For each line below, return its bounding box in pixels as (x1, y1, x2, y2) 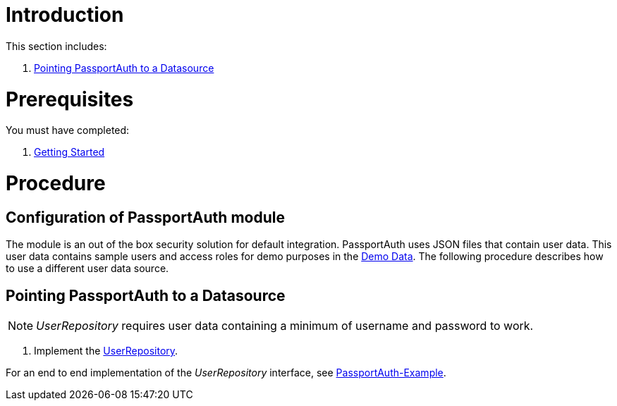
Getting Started (34, 146, 105, 159)
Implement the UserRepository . (34, 345, 178, 357)
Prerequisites (6, 87, 134, 111)
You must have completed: (6, 124, 130, 137)
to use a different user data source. (6, 262, 169, 275)
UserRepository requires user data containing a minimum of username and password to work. (36, 319, 534, 333)
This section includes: (6, 39, 107, 52)
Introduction (6, 3, 124, 27)
